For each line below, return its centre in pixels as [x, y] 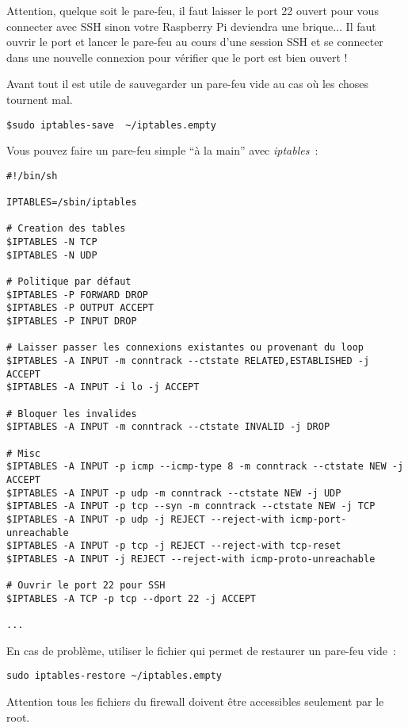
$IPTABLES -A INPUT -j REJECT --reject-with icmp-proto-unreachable [191, 559]
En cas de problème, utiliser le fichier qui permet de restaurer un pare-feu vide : [201, 650]
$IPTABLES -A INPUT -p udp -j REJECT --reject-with [145, 519]
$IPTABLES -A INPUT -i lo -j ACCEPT [103, 387]
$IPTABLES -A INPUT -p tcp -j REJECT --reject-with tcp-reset [174, 546]
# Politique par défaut [69, 282]
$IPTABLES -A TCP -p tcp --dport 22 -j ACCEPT [131, 598]
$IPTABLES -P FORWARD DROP [77, 295]
